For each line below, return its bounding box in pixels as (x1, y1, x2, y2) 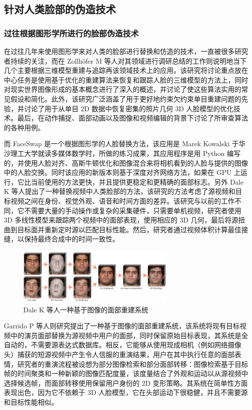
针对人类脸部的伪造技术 (4, 1, 116, 17)
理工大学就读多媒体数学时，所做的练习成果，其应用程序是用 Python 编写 (10, 148, 241, 158)
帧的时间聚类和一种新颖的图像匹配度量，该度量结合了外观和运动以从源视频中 (4, 368, 248, 378)
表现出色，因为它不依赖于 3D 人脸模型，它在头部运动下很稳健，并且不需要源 (4, 387, 248, 397)
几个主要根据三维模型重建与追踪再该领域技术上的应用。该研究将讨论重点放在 (4, 65, 248, 75)
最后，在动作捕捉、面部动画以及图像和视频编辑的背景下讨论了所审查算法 (17, 113, 248, 123)
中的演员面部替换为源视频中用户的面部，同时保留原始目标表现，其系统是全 (10, 330, 248, 340)
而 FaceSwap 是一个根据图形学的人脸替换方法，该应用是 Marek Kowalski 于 (4, 138, 239, 149)
